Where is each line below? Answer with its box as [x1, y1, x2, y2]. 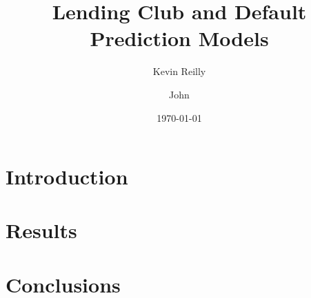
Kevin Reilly [152, 64, 206, 78]
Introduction [6, 162, 128, 191]
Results [6, 216, 77, 244]
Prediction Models [90, 24, 269, 52]
